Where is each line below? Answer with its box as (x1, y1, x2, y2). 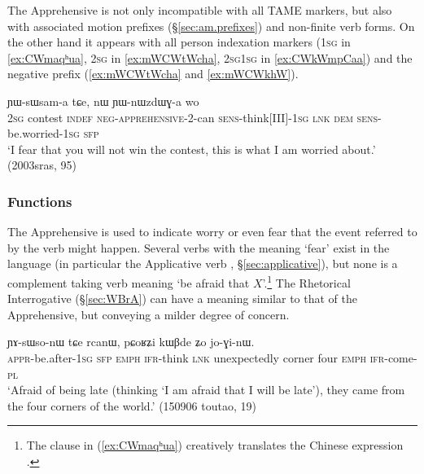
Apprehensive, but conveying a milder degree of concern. (7, 305, 290, 323)
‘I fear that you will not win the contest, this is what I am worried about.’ (7, 140, 376, 157)
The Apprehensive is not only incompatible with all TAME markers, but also (7, 2, 392, 18)
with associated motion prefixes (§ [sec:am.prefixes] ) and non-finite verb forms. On (7, 17, 415, 34)
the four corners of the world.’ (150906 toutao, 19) (7, 397, 256, 414)
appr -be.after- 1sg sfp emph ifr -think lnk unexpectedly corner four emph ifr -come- (7, 349, 417, 366)
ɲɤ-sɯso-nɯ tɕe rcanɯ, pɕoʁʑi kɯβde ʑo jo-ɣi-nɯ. (7, 333, 255, 350)
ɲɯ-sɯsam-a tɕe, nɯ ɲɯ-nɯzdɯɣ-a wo (7, 92, 199, 109)
